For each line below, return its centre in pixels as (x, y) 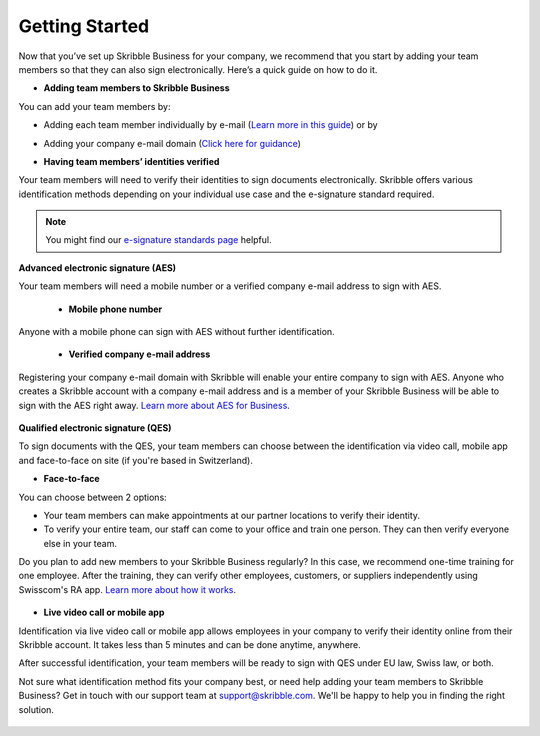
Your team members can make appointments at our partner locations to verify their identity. (231, 515)
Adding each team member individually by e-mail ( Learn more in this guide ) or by (211, 125)
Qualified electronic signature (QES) (95, 427)
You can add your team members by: (94, 106)
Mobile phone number (115, 309)
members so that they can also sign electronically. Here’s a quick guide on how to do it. (198, 69)
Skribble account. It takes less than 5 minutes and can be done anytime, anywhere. (190, 645)
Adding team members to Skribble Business (136, 88)
